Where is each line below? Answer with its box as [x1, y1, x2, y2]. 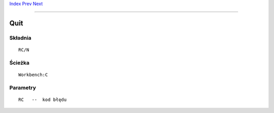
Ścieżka [9, 59, 30, 66]
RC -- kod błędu [18, 96, 67, 102]
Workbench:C [18, 72, 48, 78]
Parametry [9, 84, 37, 91]
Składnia [9, 34, 31, 41]
